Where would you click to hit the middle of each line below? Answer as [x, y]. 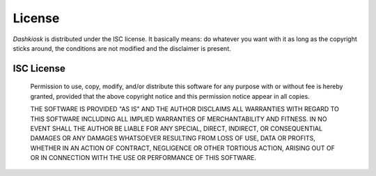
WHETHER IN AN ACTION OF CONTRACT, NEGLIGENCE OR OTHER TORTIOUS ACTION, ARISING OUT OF [183, 148]
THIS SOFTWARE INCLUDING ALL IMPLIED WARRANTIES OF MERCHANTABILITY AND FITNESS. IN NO [179, 119]
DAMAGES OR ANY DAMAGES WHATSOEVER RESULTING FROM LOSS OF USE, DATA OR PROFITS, [173, 138]
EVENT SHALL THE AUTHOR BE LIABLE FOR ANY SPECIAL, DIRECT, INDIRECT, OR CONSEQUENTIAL [177, 128]
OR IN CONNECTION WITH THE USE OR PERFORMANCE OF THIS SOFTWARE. [143, 158]
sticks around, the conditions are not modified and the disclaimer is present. [122, 48]
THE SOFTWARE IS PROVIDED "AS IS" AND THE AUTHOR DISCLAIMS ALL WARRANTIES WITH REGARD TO [185, 109]
